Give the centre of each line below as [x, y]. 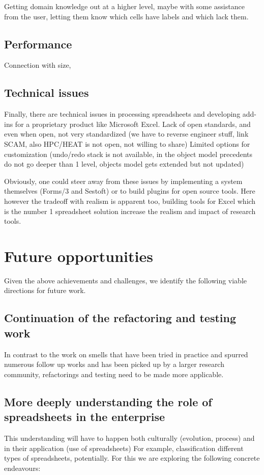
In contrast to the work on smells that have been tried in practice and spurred [126, 354]
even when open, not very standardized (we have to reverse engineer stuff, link [126, 134]
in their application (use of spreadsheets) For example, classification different [124, 448]
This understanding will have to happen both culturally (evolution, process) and [129, 438]
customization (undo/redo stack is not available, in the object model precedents [128, 154]
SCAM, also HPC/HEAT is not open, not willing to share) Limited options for [127, 143]
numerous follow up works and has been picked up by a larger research [114, 364]
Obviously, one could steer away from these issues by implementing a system [123, 181]
